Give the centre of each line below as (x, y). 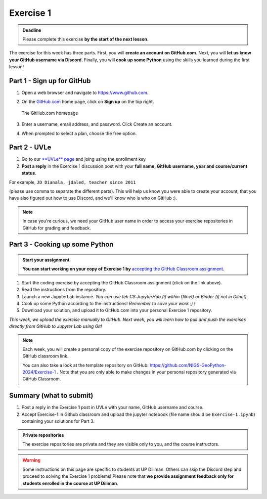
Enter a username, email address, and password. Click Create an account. (97, 124)
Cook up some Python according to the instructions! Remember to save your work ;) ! (108, 303)
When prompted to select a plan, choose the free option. (79, 133)
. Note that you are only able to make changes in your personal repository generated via (147, 372)
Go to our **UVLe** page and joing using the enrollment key (84, 159)
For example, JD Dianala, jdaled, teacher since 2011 (72, 182)
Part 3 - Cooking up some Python (61, 245)
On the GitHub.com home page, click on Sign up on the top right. (88, 102)
